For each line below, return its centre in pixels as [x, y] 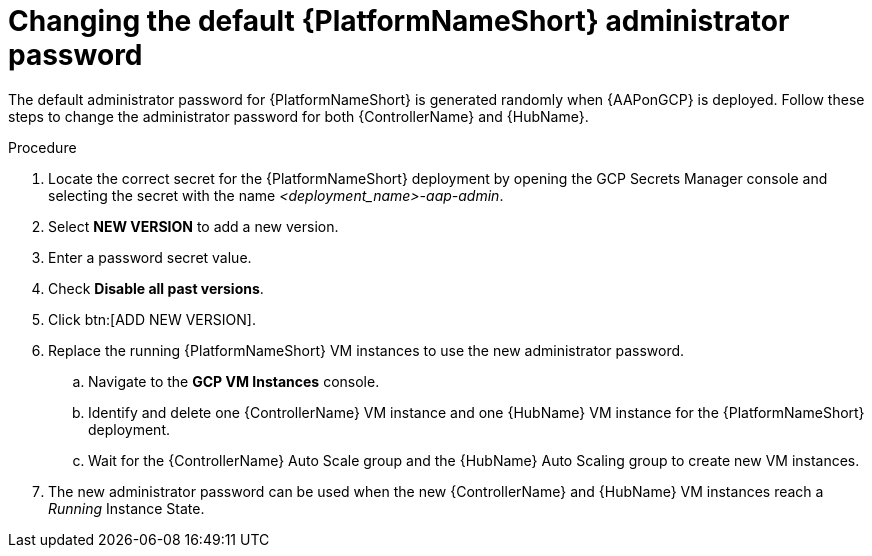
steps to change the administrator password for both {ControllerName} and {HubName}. [298, 116]
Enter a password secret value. [150, 257]
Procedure [42, 147]
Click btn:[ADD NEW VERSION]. [152, 319]
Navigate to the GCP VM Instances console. [234, 381]
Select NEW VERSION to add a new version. [193, 226]
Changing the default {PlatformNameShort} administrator [399, 21]
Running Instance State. [126, 508]
